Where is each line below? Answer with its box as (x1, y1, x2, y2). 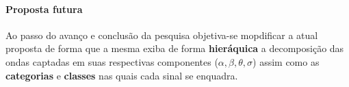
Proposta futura (5, 1, 83, 16)
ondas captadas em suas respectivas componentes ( (5, 54, 218, 69)
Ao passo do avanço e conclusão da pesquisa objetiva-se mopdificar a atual (5, 27, 318, 42)
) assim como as (253, 54, 320, 69)
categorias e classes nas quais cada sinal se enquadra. (5, 68, 238, 82)
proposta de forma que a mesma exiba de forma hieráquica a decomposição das (5, 41, 344, 55)
